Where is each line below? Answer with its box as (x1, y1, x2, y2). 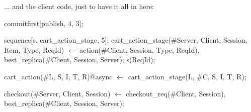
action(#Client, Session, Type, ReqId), (79, 44, 200, 55)
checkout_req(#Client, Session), (126, 88, 226, 98)
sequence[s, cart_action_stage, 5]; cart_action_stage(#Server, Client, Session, (4, 35, 247, 45)
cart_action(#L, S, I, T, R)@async (4, 71, 113, 81)
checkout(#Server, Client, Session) (4, 88, 111, 98)
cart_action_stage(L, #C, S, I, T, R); (128, 71, 246, 81)
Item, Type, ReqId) (4, 44, 64, 55)
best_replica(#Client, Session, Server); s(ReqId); (4, 54, 155, 65)
